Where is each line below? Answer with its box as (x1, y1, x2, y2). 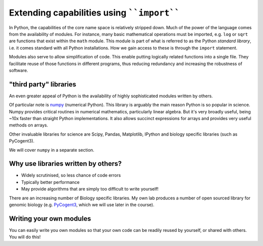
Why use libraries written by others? (9, 159, 122, 168)
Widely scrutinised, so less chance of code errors (21, 173, 121, 178)
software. (9, 67, 28, 73)
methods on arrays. (9, 122, 48, 128)
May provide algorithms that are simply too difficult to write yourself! (21, 186, 159, 192)
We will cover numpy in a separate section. (9, 147, 94, 153)
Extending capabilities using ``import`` (9, 7, 180, 18)
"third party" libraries (9, 80, 76, 88)
